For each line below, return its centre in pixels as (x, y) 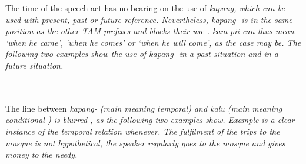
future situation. (34, 65)
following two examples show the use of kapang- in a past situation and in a (142, 54)
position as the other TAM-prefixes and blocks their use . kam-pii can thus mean (150, 31)
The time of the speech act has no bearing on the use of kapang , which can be (145, 8)
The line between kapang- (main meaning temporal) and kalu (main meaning (144, 108)
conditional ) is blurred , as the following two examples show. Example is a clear (150, 120)
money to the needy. (41, 154)
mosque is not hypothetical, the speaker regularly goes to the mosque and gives (145, 143)
